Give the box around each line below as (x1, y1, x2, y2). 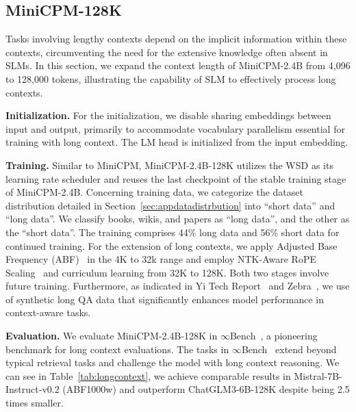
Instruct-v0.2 (5, 382, 60, 396)
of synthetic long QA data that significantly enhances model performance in (5, 292, 325, 306)
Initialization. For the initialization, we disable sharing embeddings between (5, 108, 331, 123)
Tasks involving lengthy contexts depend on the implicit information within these (5, 31, 347, 46)
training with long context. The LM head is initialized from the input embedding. (5, 135, 348, 149)
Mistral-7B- (294, 368, 342, 383)
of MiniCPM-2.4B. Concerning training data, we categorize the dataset (5, 185, 303, 199)
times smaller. (5, 396, 64, 410)
